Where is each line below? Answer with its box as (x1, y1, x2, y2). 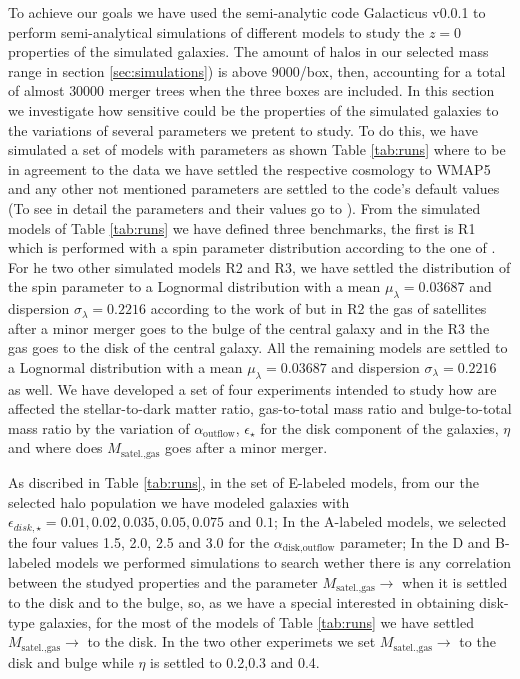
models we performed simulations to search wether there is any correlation (55, 552, 512, 573)
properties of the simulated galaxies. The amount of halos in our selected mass (8, 41, 489, 62)
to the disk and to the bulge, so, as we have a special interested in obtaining (8, 592, 475, 613)
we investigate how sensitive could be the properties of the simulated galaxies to (8, 99, 499, 120)
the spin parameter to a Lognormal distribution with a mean (8, 276, 381, 297)
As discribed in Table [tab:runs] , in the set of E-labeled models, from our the (8, 471, 479, 492)
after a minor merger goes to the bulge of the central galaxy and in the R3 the (8, 317, 490, 338)
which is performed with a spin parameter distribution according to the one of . (8, 237, 496, 258)
